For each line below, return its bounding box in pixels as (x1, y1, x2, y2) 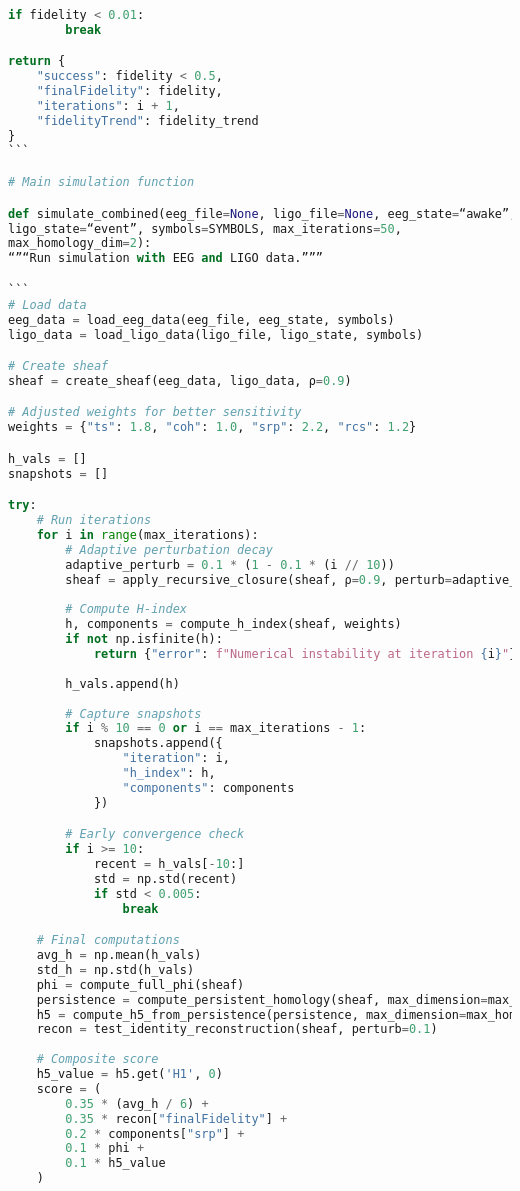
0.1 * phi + (65, 1141, 145, 1156)
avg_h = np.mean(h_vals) (36, 948, 202, 963)
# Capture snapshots (65, 706, 202, 721)
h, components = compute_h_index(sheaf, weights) (65, 617, 402, 632)
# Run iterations (36, 513, 152, 528)
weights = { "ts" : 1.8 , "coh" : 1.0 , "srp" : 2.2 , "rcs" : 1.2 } (8, 420, 417, 435)
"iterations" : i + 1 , (36, 99, 180, 114)
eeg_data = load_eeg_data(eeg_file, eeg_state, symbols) (8, 312, 395, 327)
